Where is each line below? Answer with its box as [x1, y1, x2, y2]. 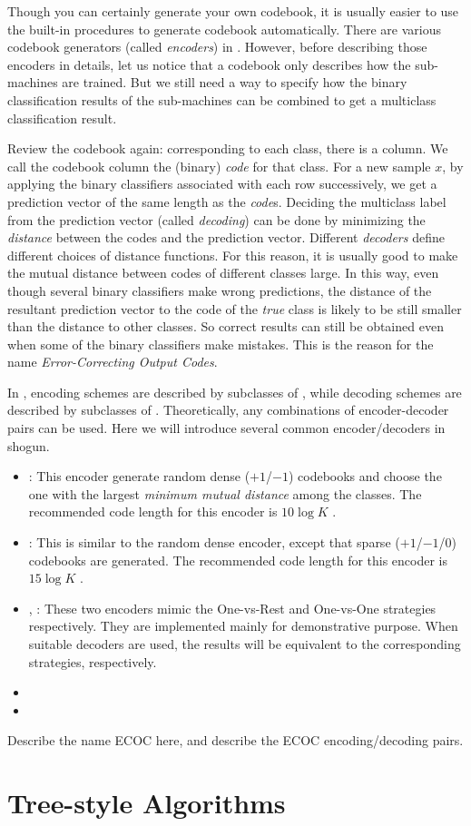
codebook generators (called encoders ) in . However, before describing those [7, 37, 427, 56]
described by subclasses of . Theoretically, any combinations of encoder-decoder [7, 400, 449, 419]
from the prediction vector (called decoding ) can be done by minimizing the [7, 210, 426, 229]
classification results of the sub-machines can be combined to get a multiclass [7, 90, 437, 109]
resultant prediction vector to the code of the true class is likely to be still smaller [7, 299, 462, 318]
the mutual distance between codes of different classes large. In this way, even [7, 263, 439, 282]
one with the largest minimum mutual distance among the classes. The [28, 484, 422, 503]
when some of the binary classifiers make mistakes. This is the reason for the [7, 334, 434, 353]
